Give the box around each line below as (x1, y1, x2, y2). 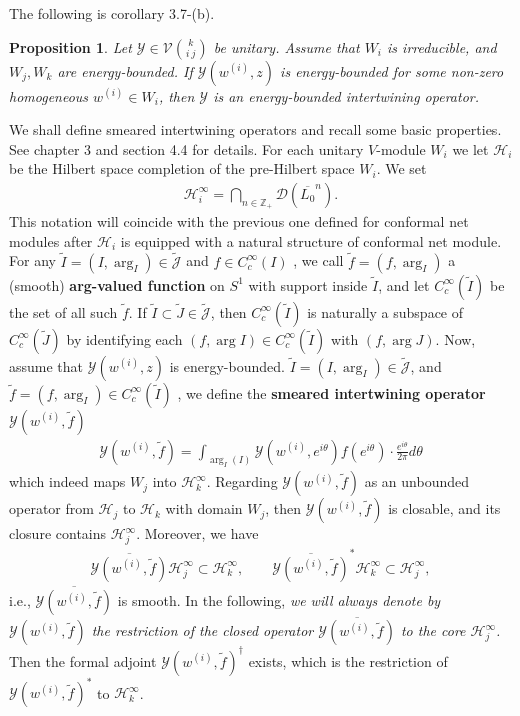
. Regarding (206, 471, 278, 492)
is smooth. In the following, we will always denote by (117, 590, 441, 611)
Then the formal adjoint (9, 650, 157, 671)
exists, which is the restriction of (248, 650, 448, 671)
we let (452, 138, 489, 159)
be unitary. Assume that (213, 36, 360, 57)
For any (9, 250, 56, 271)
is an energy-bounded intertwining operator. (213, 85, 480, 106)
